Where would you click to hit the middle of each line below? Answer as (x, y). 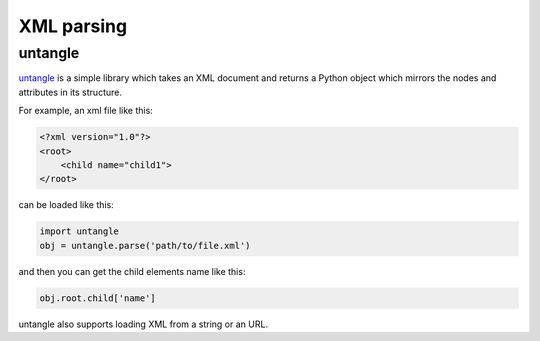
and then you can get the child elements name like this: (132, 271)
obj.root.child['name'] (98, 298)
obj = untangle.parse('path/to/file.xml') (145, 245)
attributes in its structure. (70, 92)
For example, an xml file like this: (86, 111)
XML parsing (73, 26)
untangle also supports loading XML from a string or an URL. (143, 324)
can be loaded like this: (66, 205)
